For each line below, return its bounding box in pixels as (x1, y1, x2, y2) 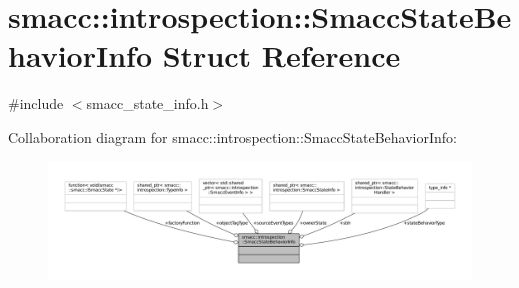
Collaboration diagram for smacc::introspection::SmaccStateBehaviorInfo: (8, 126, 457, 147)
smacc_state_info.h (86, 93, 209, 114)
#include (8, 93, 64, 114)
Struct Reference (162, 35, 401, 76)
